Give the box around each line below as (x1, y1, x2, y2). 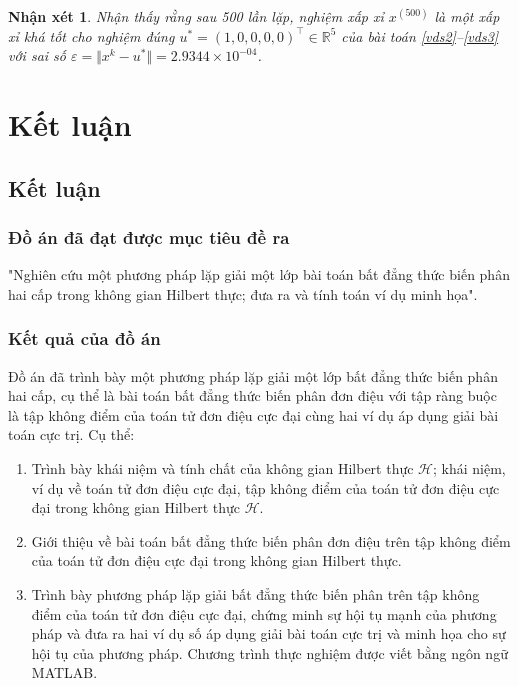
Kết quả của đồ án (8, 326, 161, 351)
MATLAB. (31, 662, 98, 683)
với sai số (8, 45, 66, 66)
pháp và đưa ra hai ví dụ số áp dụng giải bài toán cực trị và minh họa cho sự (31, 623, 506, 644)
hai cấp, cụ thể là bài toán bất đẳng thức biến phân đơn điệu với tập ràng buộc (8, 385, 497, 406)
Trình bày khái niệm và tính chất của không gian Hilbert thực (31, 457, 414, 478)
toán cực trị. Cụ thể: (8, 424, 135, 445)
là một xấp (434, 6, 500, 26)
